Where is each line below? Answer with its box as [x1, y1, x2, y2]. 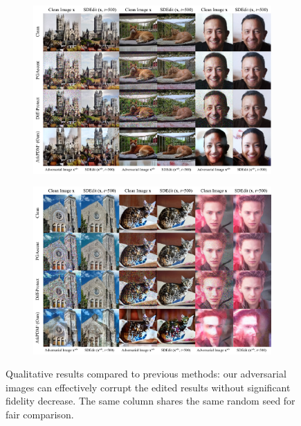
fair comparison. [6, 407, 74, 422]
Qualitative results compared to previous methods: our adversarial [6, 366, 286, 381]
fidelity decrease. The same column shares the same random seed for [6, 393, 295, 408]
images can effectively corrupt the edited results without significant [6, 380, 291, 394]
